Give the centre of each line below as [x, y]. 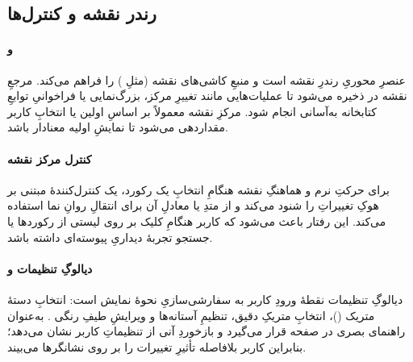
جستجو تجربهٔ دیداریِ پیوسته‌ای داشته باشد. [110, 237]
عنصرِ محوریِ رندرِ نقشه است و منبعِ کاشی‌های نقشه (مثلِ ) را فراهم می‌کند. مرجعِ [206, 79]
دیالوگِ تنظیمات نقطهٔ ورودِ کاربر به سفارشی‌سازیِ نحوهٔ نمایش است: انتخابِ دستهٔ [205, 299]
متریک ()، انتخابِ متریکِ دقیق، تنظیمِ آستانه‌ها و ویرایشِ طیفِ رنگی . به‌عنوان [191, 315]
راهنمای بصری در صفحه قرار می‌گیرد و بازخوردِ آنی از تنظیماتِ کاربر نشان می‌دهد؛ [206, 331]
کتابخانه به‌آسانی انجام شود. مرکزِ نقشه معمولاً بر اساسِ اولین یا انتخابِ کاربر [192, 111]
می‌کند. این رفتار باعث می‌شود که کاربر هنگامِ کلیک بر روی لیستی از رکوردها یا [197, 221]
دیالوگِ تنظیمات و [50, 268]
